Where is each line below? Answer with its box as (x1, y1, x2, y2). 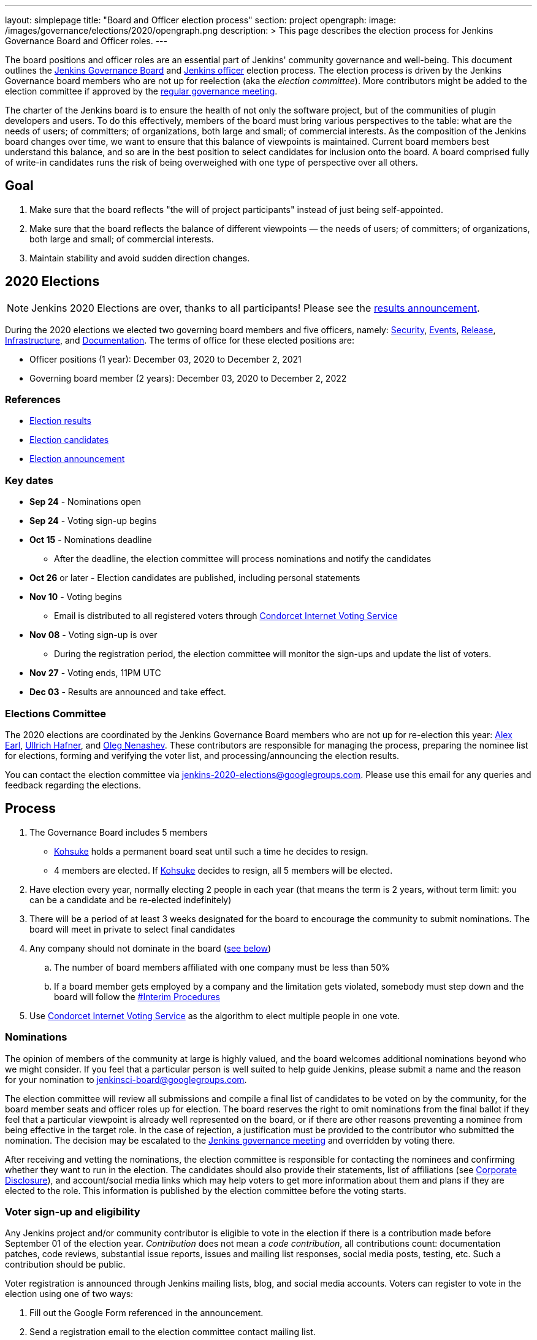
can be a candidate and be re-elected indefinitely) (29, 894, 232, 905)
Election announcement (29, 453, 125, 464)
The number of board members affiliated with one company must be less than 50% (54, 961, 390, 972)
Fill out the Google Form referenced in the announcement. (29, 1307, 264, 1319)
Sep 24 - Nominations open (29, 496, 142, 507)
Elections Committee (5, 707, 106, 720)
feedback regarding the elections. (5, 779, 142, 790)
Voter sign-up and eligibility (5, 1205, 140, 1218)
